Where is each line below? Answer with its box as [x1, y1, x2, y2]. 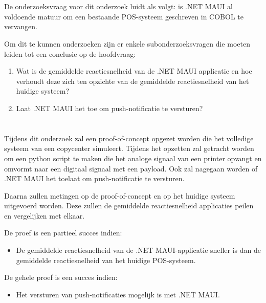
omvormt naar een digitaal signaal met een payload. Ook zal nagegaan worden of [4, 163, 258, 174]
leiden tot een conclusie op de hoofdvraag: [4, 48, 136, 59]
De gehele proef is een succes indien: [4, 272, 118, 283]
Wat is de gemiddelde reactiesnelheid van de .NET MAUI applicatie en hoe [16, 66, 252, 76]
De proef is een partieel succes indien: [4, 227, 122, 238]
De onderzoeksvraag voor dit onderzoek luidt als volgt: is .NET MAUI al [4, 1, 233, 12]
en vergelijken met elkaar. [4, 210, 85, 221]
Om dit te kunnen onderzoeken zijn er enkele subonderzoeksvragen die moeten [4, 38, 250, 49]
